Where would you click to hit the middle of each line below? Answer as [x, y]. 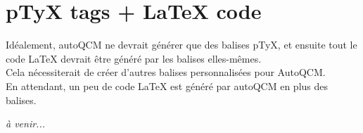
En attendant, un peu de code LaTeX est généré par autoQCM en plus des [167, 85]
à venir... [26, 123]
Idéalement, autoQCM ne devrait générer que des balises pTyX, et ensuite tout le [181, 45]
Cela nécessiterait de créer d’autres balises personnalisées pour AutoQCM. [166, 72]
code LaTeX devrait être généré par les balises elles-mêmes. [134, 58]
